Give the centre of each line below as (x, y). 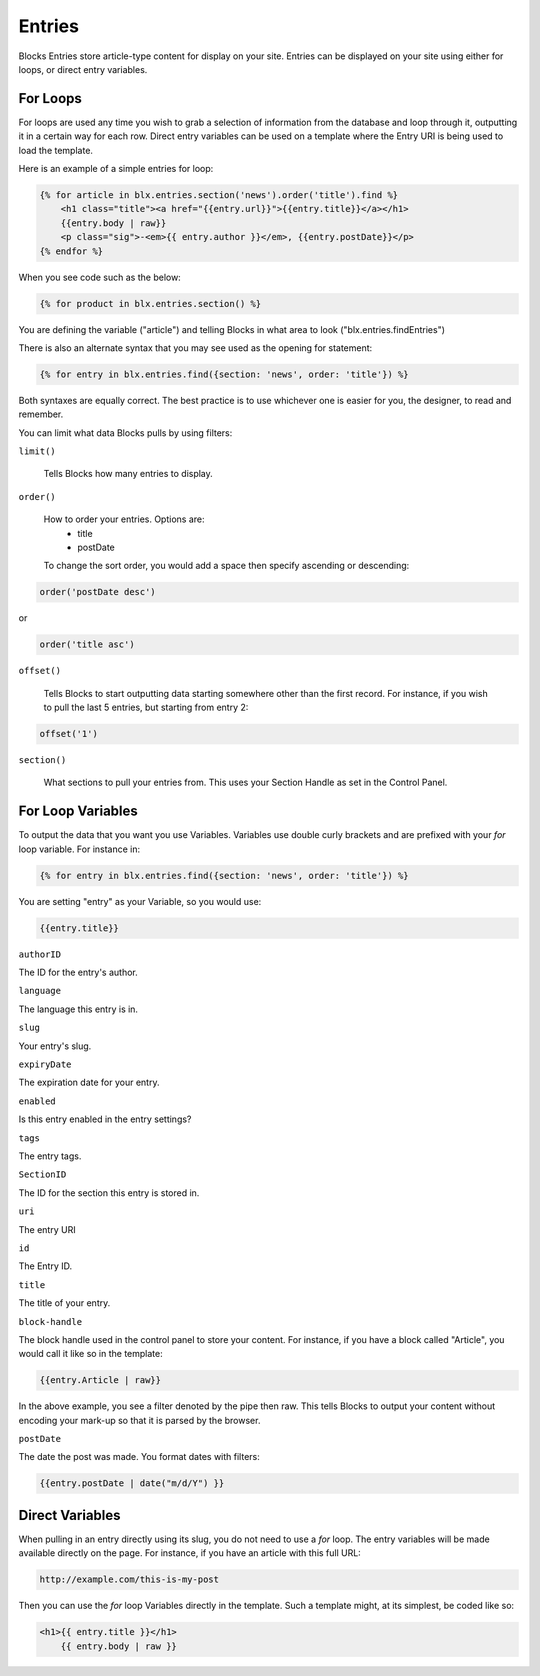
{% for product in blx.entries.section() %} (150, 303)
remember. (41, 414)
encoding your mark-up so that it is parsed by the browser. (139, 1420)
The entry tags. (50, 1156)
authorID (40, 954)
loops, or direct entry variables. (83, 69)
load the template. (56, 150)
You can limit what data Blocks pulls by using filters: (125, 432)
